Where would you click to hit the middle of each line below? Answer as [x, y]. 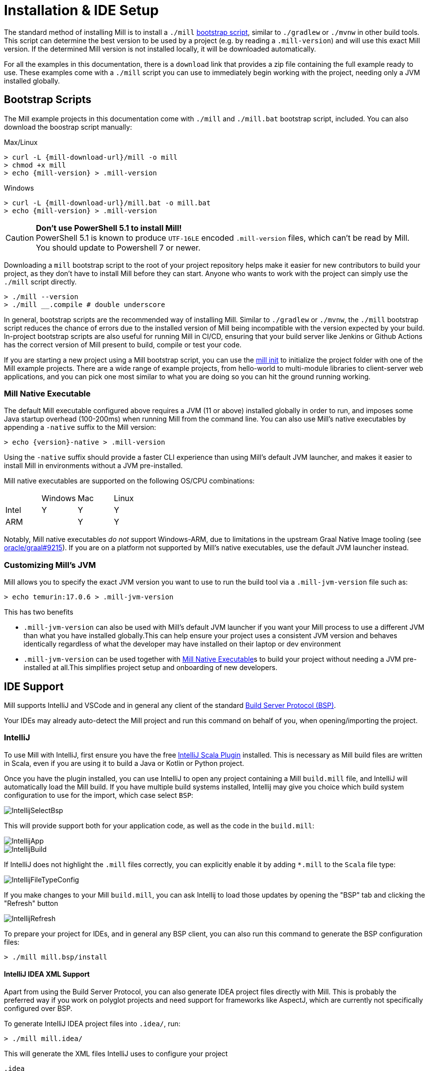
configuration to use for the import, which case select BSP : [99, 795]
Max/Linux [21, 142]
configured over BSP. [38, 1008]
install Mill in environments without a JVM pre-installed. [93, 466]
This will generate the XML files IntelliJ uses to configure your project [116, 1053]
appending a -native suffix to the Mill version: [80, 427]
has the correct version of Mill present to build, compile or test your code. [123, 344]
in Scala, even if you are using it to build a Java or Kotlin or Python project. [124, 763]
